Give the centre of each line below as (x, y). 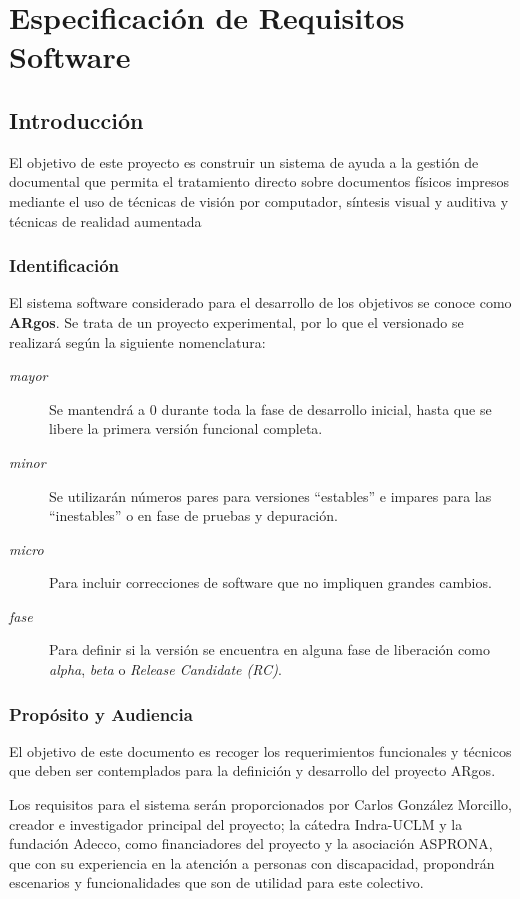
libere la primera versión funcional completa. (186, 428)
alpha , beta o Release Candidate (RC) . (165, 669)
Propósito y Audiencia (101, 713)
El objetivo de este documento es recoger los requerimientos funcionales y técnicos (260, 750)
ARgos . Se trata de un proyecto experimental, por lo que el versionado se (236, 321)
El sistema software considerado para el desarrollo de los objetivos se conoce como (260, 302)
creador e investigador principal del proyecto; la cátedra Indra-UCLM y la (236, 823)
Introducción (76, 119)
